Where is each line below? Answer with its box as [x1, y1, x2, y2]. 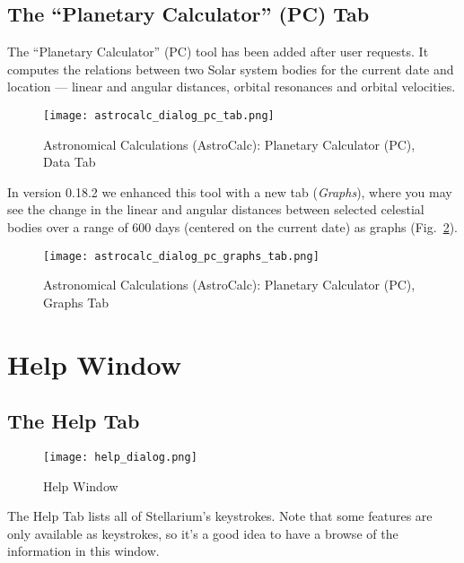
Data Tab [43, 152, 96, 171]
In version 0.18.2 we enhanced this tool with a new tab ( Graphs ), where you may [7, 182, 452, 201]
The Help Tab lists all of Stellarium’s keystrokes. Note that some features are [7, 507, 433, 525]
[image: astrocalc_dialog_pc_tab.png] [43, 108, 275, 122]
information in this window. [7, 541, 160, 560]
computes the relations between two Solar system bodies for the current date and [7, 59, 454, 78]
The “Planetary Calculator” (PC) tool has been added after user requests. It [7, 42, 429, 61]
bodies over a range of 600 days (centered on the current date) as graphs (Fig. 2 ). [7, 218, 459, 237]
